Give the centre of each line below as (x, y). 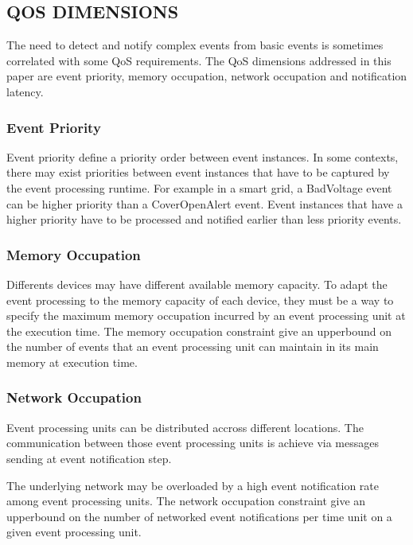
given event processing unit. (74, 532)
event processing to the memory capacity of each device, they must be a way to (200, 300)
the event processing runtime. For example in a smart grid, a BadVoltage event (199, 187)
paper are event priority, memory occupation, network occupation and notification (207, 76)
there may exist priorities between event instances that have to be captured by (198, 172)
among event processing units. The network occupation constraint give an (186, 501)
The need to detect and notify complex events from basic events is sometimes (195, 45)
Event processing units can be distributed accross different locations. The (185, 427)
